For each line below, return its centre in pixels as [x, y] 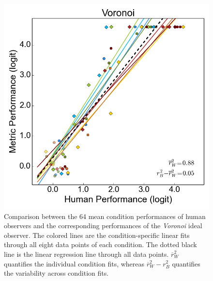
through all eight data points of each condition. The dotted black [100, 244]
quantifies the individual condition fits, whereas [74, 263]
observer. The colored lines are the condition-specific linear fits [97, 235]
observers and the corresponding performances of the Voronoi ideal [103, 226]
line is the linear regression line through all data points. [86, 254]
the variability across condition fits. [56, 273]
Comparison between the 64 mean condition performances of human [105, 216]
